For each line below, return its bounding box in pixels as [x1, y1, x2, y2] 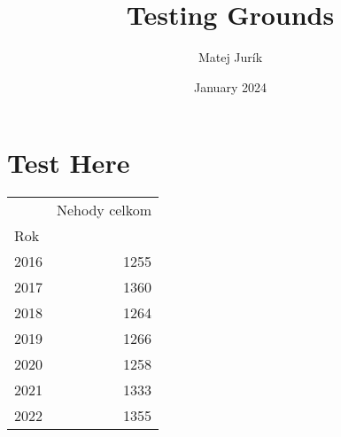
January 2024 [194, 77, 267, 96]
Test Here [7, 144, 130, 181]
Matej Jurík [198, 48, 263, 66]
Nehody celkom [57, 199, 152, 221]
